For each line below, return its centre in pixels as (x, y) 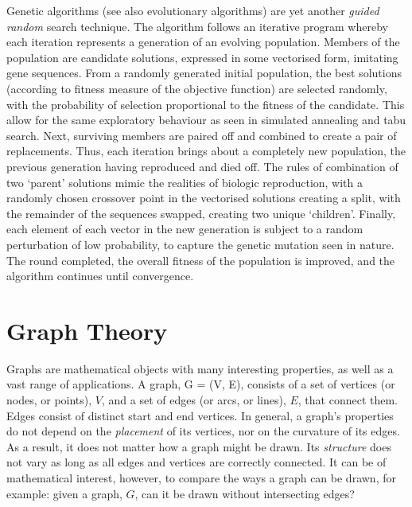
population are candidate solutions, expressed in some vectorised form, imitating (202, 57)
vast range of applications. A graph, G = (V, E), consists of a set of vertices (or (201, 384)
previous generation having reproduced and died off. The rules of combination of (202, 166)
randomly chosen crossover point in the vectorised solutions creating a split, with (204, 198)
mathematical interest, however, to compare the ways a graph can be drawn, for (201, 477)
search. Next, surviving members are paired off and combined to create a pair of (202, 135)
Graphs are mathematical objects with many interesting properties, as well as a (200, 368)
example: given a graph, (64, 493)
